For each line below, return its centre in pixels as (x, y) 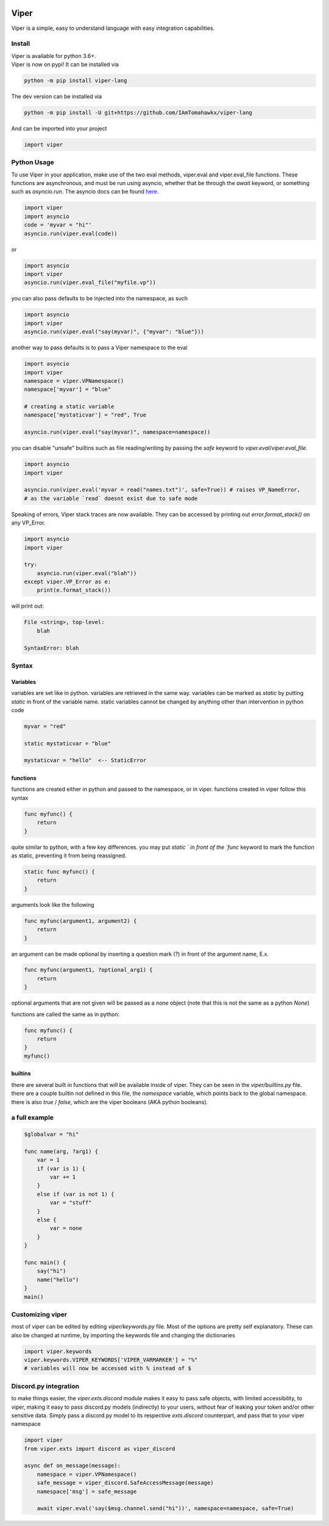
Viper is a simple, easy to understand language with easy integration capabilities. (113, 28)
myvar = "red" (45, 726)
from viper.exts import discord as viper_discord (100, 1448)
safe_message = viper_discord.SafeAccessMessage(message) (125, 1483)
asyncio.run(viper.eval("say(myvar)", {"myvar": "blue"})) (114, 332)
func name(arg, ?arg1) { (61, 1151)
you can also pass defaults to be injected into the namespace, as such (100, 299)
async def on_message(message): (73, 1466)
